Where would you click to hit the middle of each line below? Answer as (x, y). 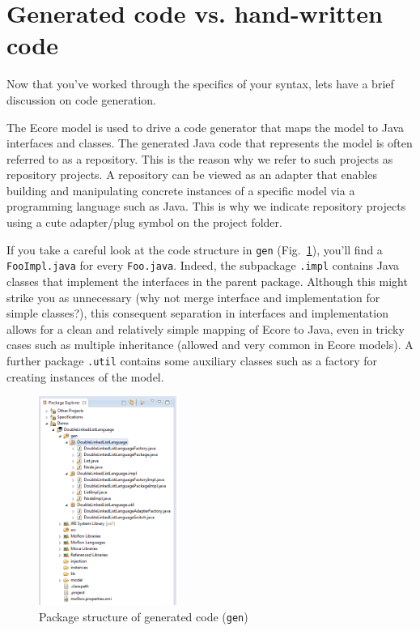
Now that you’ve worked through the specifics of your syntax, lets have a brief (200, 84)
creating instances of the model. (85, 376)
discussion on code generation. (81, 99)
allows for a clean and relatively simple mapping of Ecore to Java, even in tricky (206, 328)
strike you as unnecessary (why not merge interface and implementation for (193, 297)
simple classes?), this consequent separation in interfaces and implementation (197, 313)
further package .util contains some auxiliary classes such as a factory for (192, 360)
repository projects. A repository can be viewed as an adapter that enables (192, 175)
